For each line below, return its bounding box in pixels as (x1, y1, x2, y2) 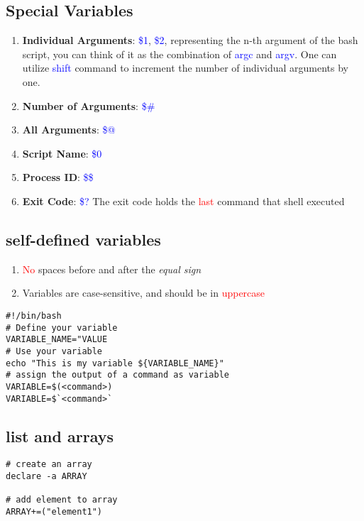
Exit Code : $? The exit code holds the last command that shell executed (22, 193, 345, 208)
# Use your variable (6, 346, 103, 356)
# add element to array (6, 495, 118, 505)
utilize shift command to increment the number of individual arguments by (22, 60, 348, 75)
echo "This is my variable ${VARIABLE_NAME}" (6, 358, 224, 368)
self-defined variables (6, 228, 161, 250)
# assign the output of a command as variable (6, 370, 229, 380)
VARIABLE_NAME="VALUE (6, 334, 108, 345)
